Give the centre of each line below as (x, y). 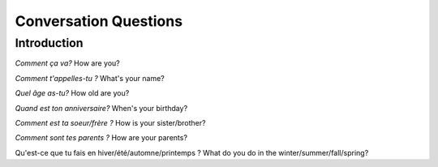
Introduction (49, 43)
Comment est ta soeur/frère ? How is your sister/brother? (110, 122)
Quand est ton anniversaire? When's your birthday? (101, 108)
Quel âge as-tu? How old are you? (72, 93)
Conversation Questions (99, 21)
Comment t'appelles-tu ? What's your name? (90, 78)
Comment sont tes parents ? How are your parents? (101, 138)
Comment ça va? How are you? (68, 63)
